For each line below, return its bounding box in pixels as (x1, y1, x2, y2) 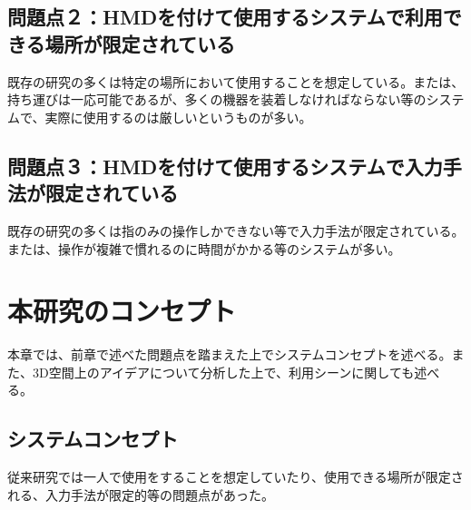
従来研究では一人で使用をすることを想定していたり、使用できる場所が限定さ (7, 467, 464, 486)
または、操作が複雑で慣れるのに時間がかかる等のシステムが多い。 (7, 239, 401, 258)
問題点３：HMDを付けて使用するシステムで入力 (7, 152, 443, 180)
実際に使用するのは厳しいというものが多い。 (44, 107, 312, 126)
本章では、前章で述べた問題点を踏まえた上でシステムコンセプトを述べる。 (7, 345, 452, 364)
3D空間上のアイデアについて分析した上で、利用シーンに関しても (32, 362, 415, 381)
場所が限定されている (44, 29, 235, 57)
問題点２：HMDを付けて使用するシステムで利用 (7, 3, 443, 31)
